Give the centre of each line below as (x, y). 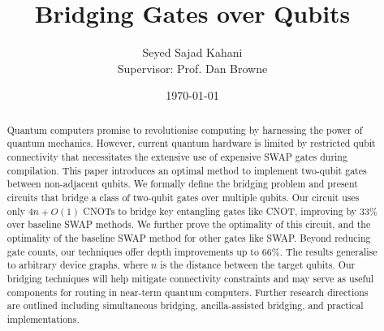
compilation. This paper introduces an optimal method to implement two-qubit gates (187, 170)
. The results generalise (328, 251)
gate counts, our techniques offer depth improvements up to (133, 251)
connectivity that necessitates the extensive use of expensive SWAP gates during (177, 157)
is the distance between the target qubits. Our (258, 265)
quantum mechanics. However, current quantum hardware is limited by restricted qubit (191, 143)
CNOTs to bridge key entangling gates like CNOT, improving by (220, 211)
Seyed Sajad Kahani (192, 52)
